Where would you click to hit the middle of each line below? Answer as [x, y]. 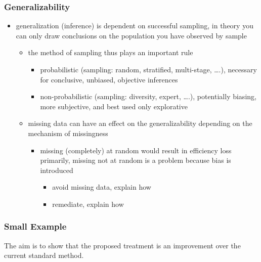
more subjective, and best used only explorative [114, 106]
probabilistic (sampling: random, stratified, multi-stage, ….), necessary [148, 69]
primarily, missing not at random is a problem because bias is [136, 160]
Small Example [35, 226]
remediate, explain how [88, 204]
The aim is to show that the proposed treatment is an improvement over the [122, 245]
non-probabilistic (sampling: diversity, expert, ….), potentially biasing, [148, 96]
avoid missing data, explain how [102, 187]
